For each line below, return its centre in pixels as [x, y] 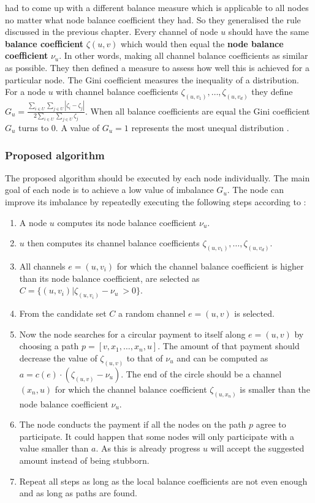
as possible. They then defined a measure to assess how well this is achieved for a [157, 67]
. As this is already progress [148, 448]
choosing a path [49, 346]
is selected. [254, 313]
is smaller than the [275, 389]
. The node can [255, 190]
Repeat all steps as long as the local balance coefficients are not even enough [163, 481]
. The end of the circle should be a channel [201, 373]
